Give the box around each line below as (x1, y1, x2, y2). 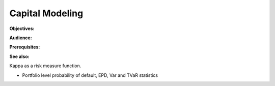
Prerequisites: (9, 44, 40, 50)
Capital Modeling (9, 8, 84, 19)
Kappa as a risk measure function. (9, 63, 81, 69)
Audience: (9, 35, 33, 41)
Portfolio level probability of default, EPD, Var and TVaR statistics (22, 72, 158, 78)
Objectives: (9, 25, 35, 32)
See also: (9, 53, 30, 60)
